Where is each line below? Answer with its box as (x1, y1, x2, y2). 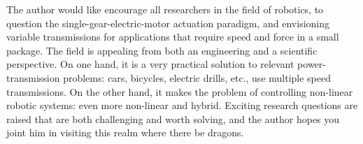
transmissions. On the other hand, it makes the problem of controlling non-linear (6, 84, 353, 99)
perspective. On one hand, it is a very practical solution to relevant (6, 57, 294, 71)
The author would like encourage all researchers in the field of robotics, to (6, 2, 324, 16)
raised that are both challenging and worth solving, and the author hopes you (6, 111, 340, 126)
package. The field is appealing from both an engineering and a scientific (6, 43, 318, 57)
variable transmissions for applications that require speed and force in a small (6, 29, 339, 44)
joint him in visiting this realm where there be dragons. (6, 125, 244, 140)
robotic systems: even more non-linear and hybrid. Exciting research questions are (6, 98, 358, 113)
